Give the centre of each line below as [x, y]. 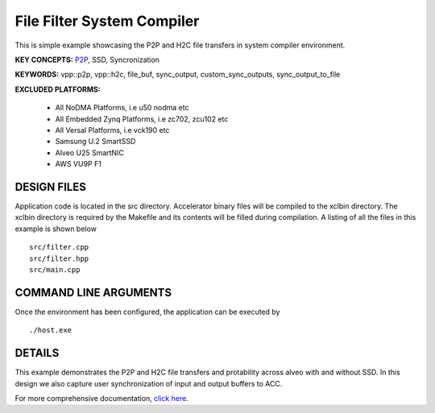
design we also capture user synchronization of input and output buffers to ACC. [149, 383]
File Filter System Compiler [107, 21]
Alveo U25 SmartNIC [90, 152]
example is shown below [56, 229]
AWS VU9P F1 [79, 164]
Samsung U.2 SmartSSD [95, 142]
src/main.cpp [55, 269]
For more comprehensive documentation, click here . [101, 398]
